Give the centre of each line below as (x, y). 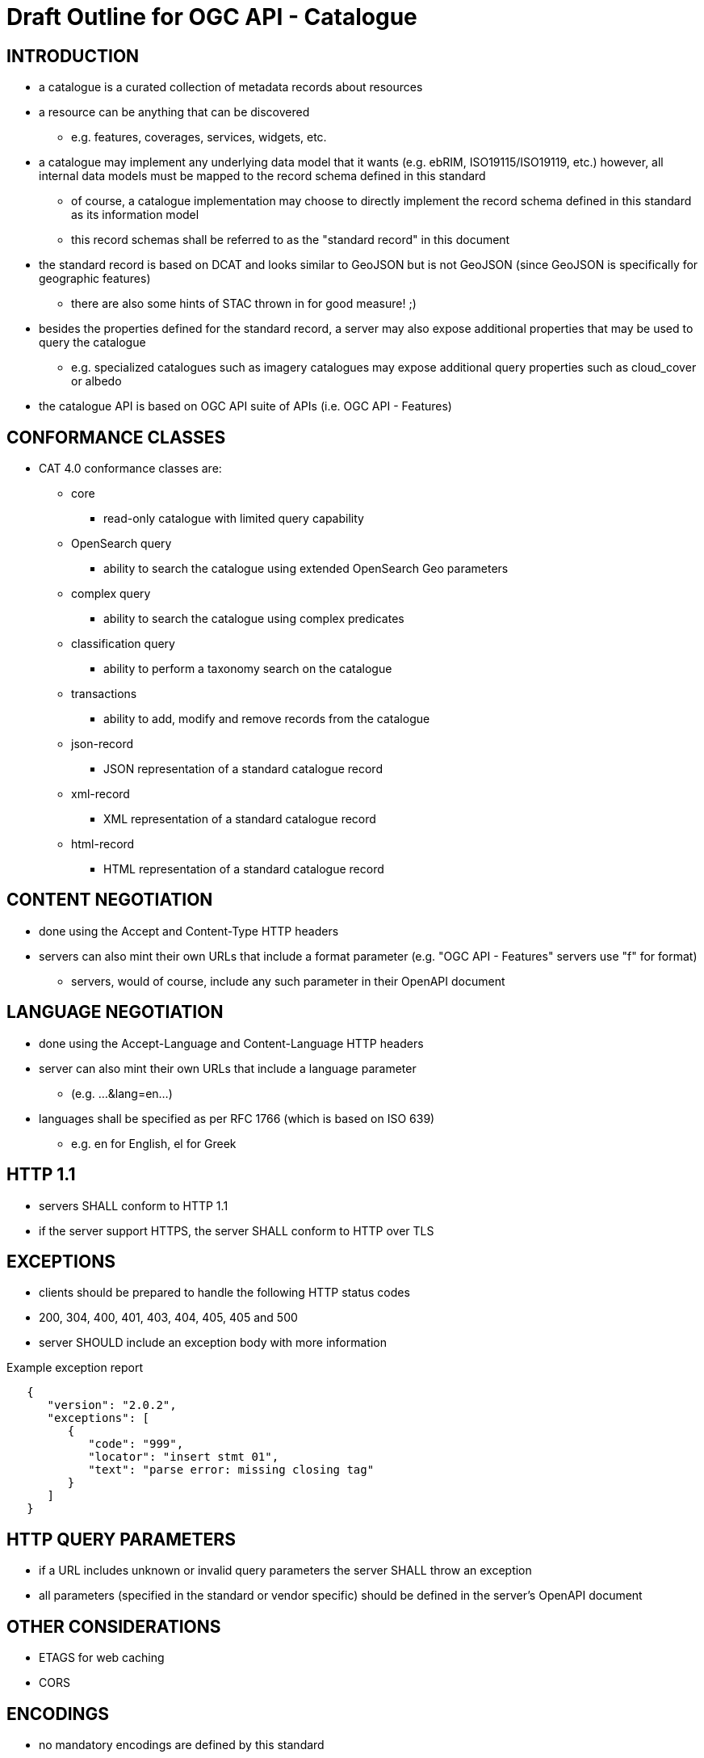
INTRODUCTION (73, 56)
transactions (104, 694)
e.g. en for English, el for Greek (154, 1143)
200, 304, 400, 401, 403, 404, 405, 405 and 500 (168, 1318)
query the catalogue (92, 343)
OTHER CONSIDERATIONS (114, 1626)
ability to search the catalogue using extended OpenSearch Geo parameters (306, 569)
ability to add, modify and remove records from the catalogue (267, 719)
